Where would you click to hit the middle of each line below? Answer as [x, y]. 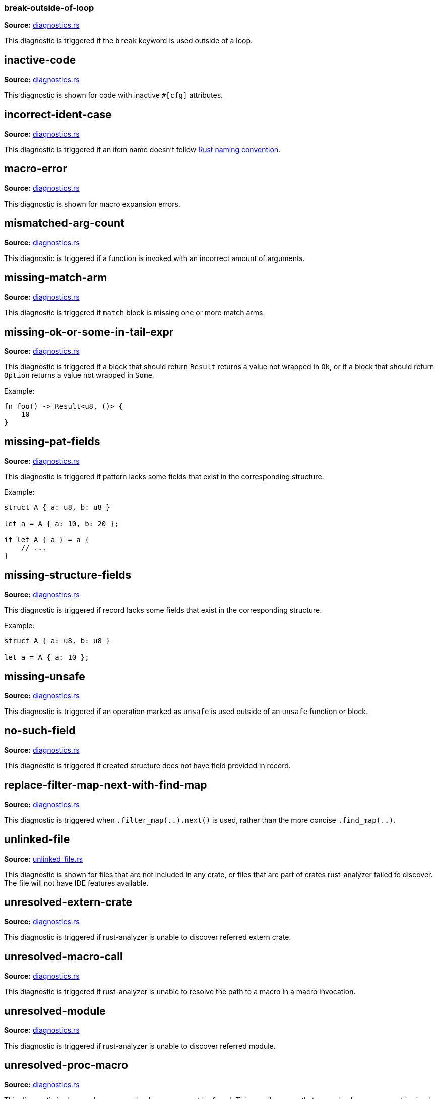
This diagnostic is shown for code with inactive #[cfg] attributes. [114, 95]
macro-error [36, 169]
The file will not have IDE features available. [76, 883]
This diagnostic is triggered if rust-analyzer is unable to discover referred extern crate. [148, 937]
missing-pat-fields [52, 441]
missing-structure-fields [68, 575]
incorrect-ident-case [58, 114]
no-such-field [40, 731]
